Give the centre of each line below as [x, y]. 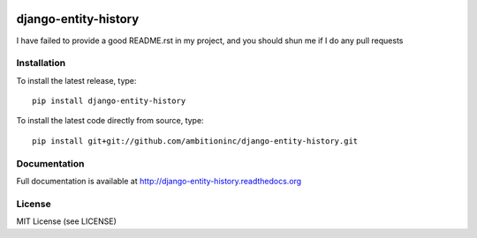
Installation [41, 63]
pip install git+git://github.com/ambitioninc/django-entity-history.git [195, 141]
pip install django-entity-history [109, 101]
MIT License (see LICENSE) [66, 221]
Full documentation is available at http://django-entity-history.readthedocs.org [159, 181]
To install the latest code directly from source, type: [110, 121]
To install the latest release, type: [76, 80]
